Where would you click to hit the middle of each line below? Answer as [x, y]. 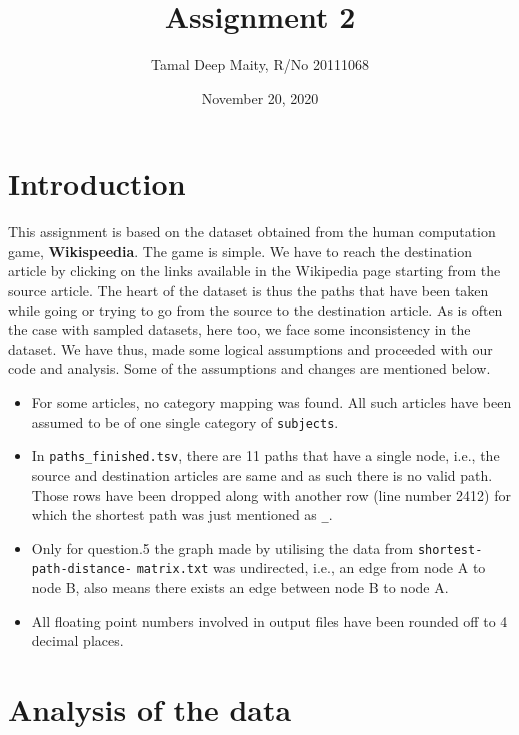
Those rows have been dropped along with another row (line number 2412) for [271, 494]
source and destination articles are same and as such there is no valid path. [262, 474]
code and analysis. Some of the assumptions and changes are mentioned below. [249, 368]
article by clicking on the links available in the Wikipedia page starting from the [254, 270]
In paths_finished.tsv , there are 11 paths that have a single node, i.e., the [265, 455]
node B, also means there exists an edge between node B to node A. [240, 587]
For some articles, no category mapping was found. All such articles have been [271, 402]
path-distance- [82, 569]
